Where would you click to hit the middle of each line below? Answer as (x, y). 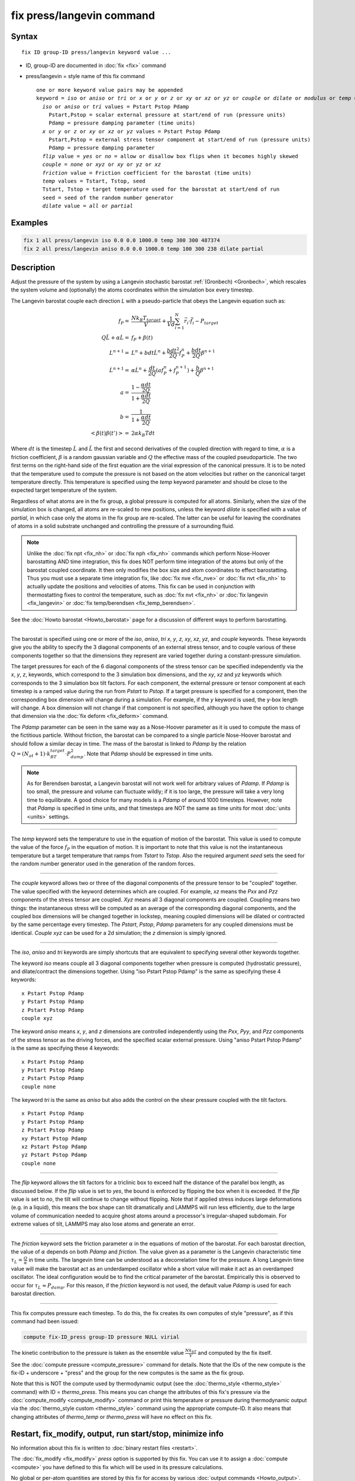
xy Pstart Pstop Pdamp (54, 1138)
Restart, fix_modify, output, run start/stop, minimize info (117, 1434)
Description (33, 267)
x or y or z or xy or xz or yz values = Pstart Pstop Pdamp (131, 131)
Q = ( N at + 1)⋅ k (31, 754)
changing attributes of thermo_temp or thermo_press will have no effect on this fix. (112, 1416)
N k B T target (146, 319)
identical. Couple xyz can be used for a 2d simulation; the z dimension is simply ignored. (119, 932)
